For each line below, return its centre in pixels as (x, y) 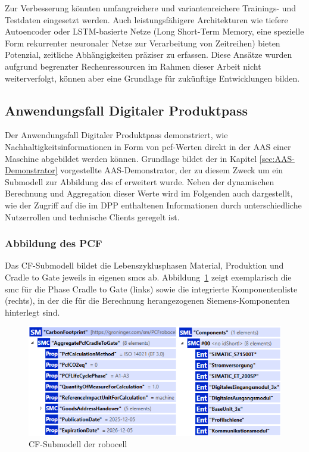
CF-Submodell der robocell (78, 444)
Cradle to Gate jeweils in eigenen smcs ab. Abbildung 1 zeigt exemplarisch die (148, 277)
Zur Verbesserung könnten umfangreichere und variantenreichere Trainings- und (151, 8)
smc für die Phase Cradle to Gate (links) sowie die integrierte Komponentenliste (151, 289)
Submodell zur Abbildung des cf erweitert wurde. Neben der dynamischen (140, 181)
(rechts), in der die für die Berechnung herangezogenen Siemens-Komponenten (147, 300)
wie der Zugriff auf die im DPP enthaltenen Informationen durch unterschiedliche (153, 205)
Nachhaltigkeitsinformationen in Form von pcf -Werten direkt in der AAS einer (148, 146)
